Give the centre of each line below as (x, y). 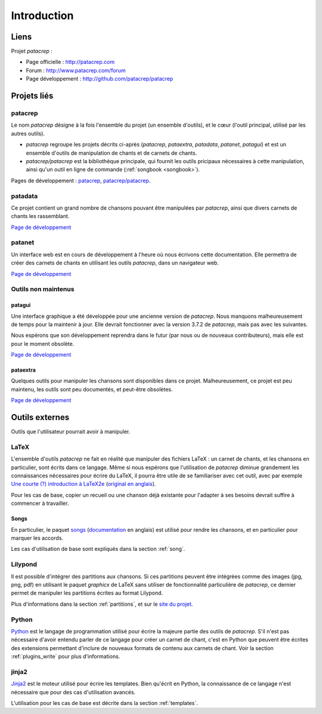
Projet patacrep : (32, 51)
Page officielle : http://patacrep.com (70, 62)
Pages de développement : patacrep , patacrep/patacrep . (81, 180)
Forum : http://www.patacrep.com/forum (76, 70)
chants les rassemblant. (40, 216)
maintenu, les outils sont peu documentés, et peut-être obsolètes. (92, 389)
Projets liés (32, 96)
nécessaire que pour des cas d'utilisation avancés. (73, 692)
